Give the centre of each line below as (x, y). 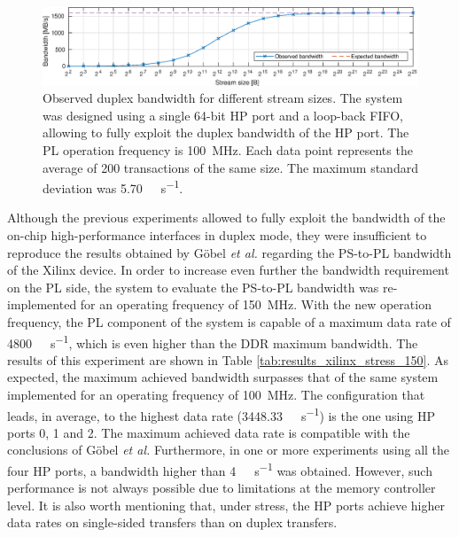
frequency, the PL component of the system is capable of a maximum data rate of (229, 321)
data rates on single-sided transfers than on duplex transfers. (172, 522)
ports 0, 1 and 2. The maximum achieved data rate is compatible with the (209, 432)
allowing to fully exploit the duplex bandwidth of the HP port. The (226, 132)
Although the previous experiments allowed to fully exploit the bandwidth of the (226, 218)
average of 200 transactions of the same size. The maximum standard (230, 167)
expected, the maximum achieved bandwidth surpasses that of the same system (223, 377)
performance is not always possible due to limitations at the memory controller (222, 488)
